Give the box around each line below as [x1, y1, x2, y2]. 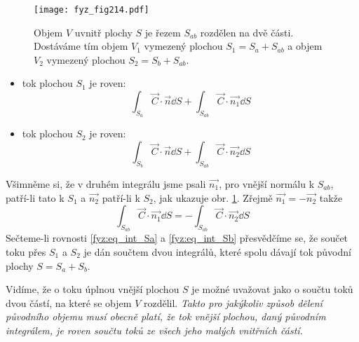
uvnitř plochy [74, 25, 133, 39]
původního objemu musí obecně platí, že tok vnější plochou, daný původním [6, 309, 326, 324]
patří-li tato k [6, 190, 65, 205]
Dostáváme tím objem [34, 39, 128, 53]
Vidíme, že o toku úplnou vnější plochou [6, 282, 179, 296]
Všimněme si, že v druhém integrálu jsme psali [6, 177, 206, 191]
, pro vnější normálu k [219, 177, 315, 191]
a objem [287, 39, 323, 53]
